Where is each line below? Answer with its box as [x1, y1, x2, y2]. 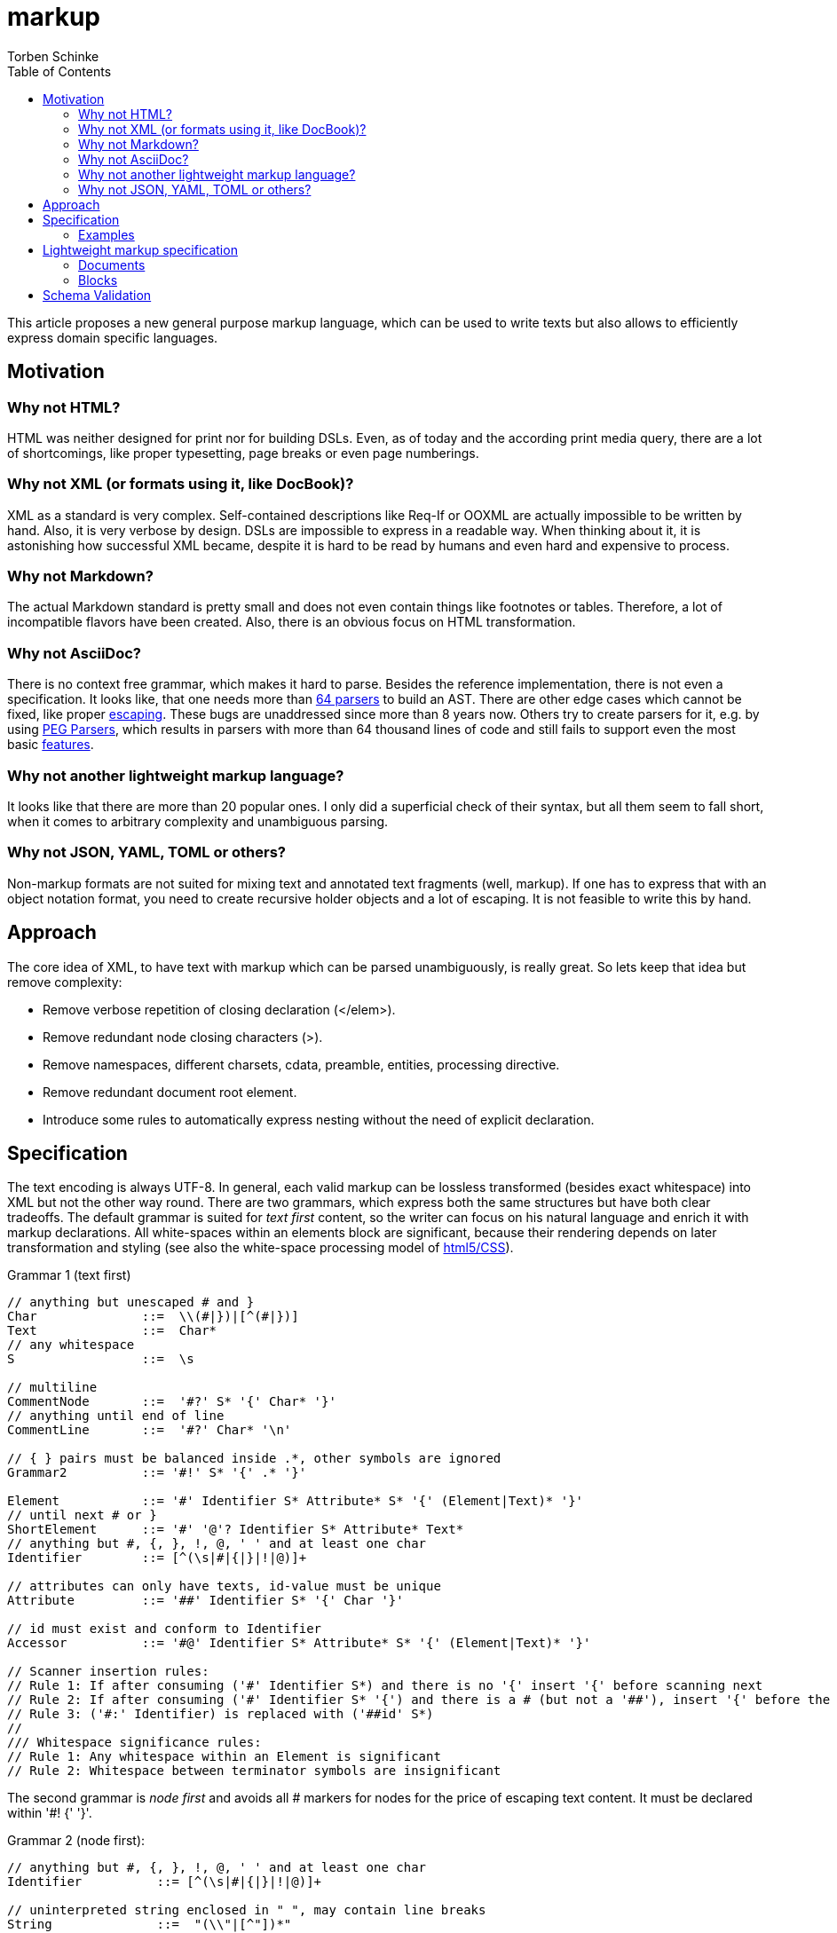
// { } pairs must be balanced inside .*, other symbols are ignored [7, 1451, 501, 1466]
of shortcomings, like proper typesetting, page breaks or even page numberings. [7, 445, 479, 461]
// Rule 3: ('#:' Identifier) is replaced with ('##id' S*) [7, 1707, 434, 1722]
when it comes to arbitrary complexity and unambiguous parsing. [7, 813, 389, 829]
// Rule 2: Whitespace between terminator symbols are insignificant [7, 1763, 501, 1779]
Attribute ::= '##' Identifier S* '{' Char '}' [7, 1593, 404, 1608]
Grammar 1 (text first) [7, 1267, 131, 1283]
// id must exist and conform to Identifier [7, 1621, 322, 1637]
